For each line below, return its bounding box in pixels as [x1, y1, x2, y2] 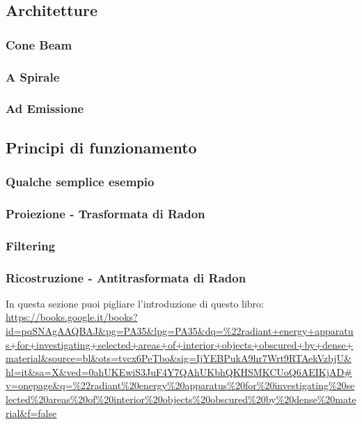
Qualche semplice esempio [6, 173, 155, 190]
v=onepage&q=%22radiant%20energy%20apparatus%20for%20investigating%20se [6, 378, 355, 393]
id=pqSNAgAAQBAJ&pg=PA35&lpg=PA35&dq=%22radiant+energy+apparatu [6, 324, 354, 338]
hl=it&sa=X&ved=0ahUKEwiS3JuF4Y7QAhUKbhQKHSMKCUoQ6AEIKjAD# [6, 364, 352, 379]
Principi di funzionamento [6, 136, 197, 158]
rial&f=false [6, 405, 57, 420]
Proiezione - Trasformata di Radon [6, 204, 205, 222]
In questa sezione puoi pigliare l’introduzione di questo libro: [6, 296, 264, 310]
